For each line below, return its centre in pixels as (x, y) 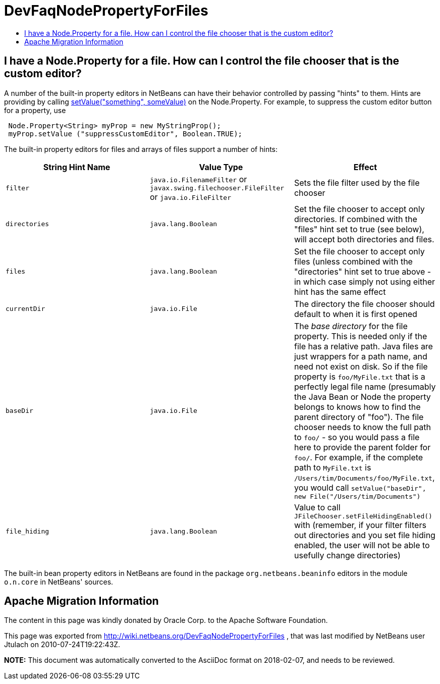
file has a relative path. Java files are (363, 346)
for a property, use (35, 110)
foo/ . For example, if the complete (359, 457)
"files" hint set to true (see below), (359, 229)
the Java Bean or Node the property (362, 397)
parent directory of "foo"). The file (359, 417)
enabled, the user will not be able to (362, 545)
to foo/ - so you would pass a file (357, 437)
